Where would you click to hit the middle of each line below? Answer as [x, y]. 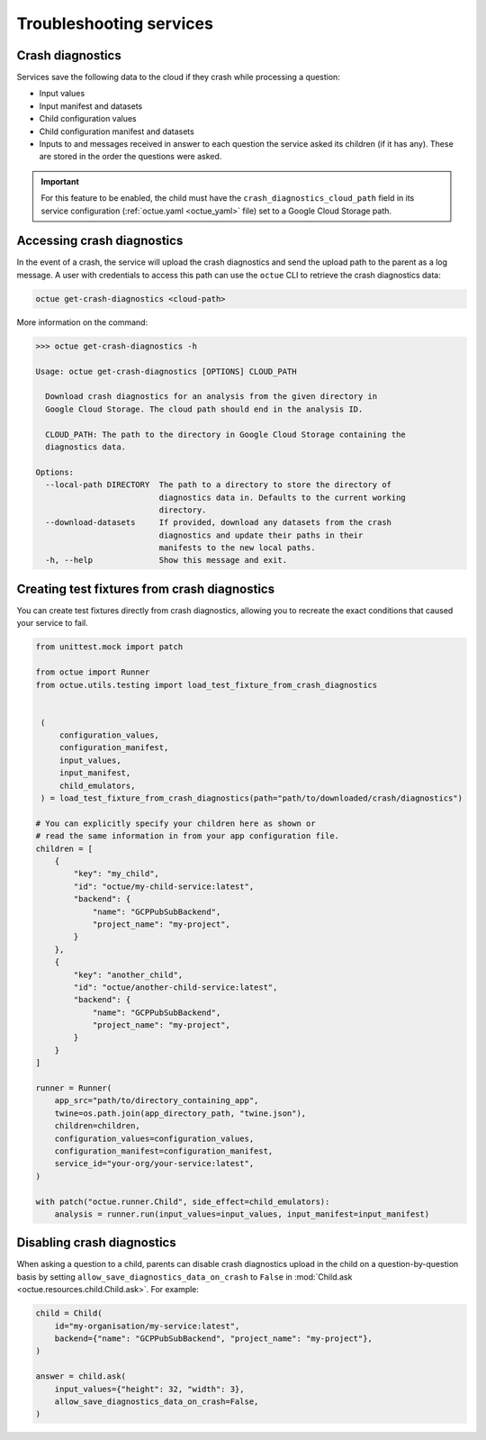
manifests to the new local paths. [237, 548]
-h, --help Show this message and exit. [166, 560]
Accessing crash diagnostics [100, 241]
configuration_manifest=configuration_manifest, [164, 1151]
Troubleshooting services [115, 23]
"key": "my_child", [116, 874]
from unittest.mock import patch [109, 647]
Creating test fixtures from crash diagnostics [145, 589]
